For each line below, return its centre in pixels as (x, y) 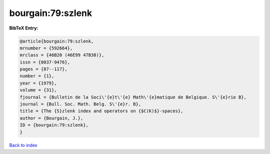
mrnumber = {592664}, (46, 48)
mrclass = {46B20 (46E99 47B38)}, (62, 55)
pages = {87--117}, (43, 69)
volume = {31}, (38, 90)
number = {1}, (37, 76)
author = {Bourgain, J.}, (51, 118)
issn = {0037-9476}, (45, 62)
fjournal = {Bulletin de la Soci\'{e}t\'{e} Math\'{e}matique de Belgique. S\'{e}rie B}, (133, 97)
